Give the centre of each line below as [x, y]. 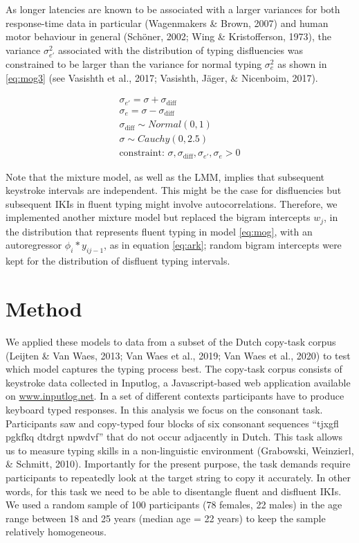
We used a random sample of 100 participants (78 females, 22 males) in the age [174, 505]
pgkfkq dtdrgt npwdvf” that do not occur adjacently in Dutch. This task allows [174, 437]
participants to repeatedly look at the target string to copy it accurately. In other [178, 477]
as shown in [302, 63]
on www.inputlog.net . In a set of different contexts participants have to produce [175, 396]
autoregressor [34, 245]
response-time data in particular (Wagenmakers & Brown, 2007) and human [167, 23]
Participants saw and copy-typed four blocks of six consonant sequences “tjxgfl [172, 423]
